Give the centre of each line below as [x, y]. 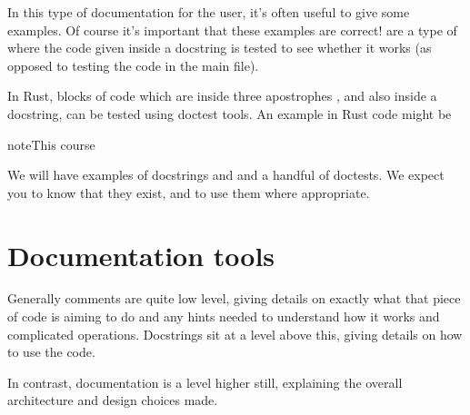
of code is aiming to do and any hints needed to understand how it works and [224, 316]
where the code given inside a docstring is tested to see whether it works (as [220, 48]
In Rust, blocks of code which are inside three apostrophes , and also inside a [222, 96]
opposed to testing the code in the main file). [133, 65]
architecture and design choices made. [113, 400]
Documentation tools [141, 255]
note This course [51, 144]
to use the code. [51, 352]
